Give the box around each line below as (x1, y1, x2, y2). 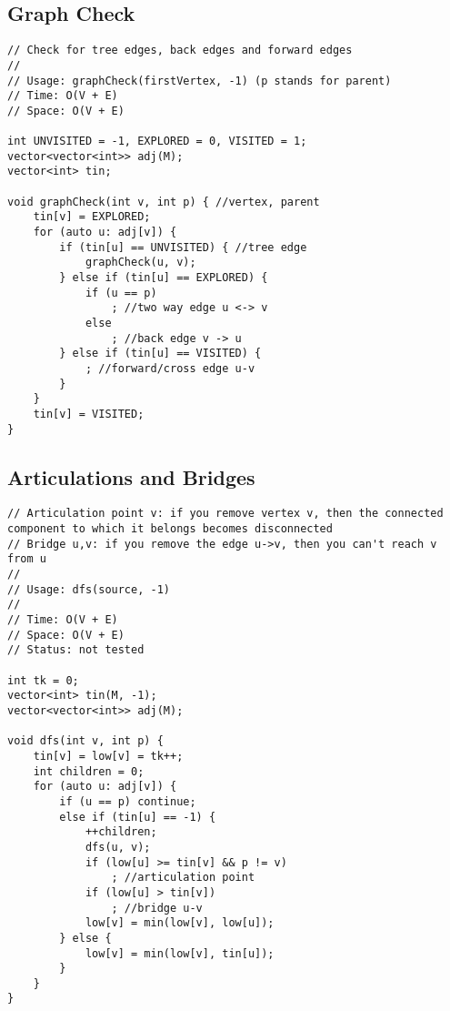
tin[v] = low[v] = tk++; (33, 749, 184, 763)
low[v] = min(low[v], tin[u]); (85, 946, 275, 960)
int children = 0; (33, 764, 145, 778)
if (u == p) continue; (59, 794, 196, 808)
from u (7, 552, 46, 566)
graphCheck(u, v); (85, 256, 196, 269)
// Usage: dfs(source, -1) (7, 582, 170, 596)
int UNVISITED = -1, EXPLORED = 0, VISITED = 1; (7, 135, 307, 148)
